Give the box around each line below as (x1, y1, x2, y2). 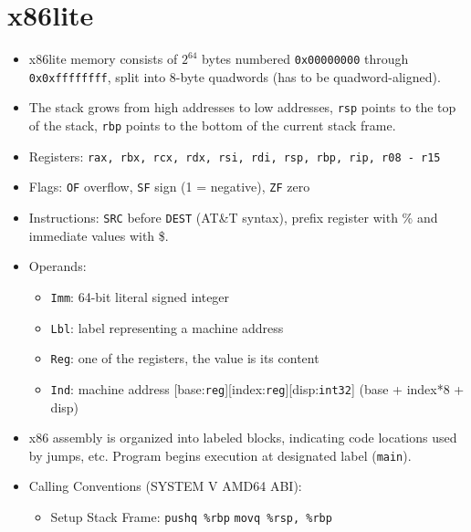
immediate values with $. (28, 225, 169, 245)
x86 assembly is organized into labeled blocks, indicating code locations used (28, 428, 457, 447)
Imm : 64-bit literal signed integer (50, 287, 230, 306)
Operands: (28, 256, 87, 276)
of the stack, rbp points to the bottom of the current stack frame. (28, 116, 396, 135)
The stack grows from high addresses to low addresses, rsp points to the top (28, 98, 456, 117)
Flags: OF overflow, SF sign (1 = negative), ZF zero (28, 177, 310, 196)
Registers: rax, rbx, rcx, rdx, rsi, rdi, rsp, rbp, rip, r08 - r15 (28, 146, 441, 165)
